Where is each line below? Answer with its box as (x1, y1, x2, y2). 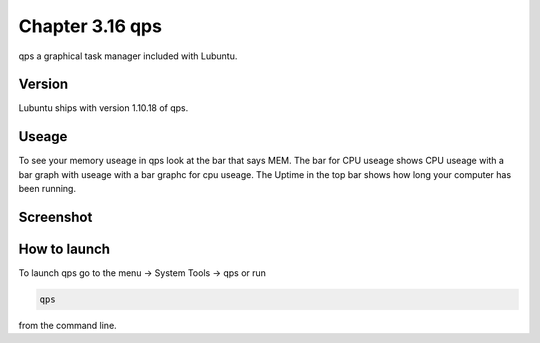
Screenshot (18, 208, 93, 225)
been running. (18, 183, 77, 195)
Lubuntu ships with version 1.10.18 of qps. (18, 102, 189, 114)
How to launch (18, 240, 110, 257)
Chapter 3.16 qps (18, 15, 162, 37)
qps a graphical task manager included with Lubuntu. (18, 50, 238, 62)
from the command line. (18, 320, 117, 332)
